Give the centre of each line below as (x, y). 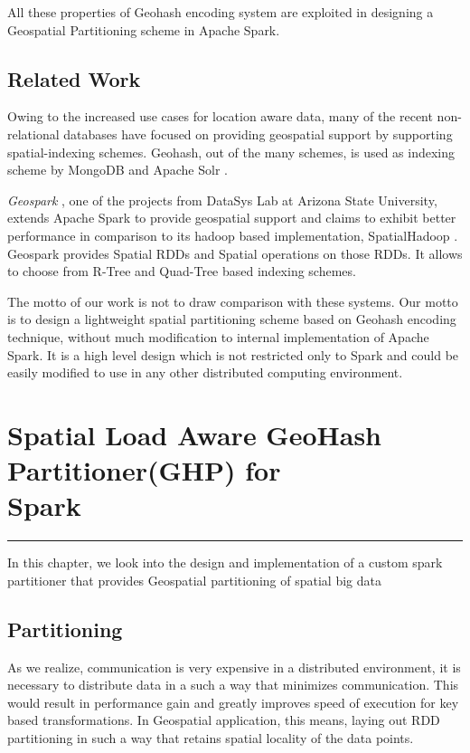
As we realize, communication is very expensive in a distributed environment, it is (234, 667)
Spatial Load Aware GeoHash (194, 434)
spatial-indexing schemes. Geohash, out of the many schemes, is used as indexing (231, 152)
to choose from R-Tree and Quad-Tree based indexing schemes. (182, 271)
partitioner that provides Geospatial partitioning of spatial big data (194, 580)
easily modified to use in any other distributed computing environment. (205, 372)
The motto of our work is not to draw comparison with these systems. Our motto (233, 301)
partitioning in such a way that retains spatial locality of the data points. (211, 737)
